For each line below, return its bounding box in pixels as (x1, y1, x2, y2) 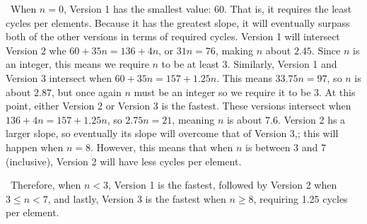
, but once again (51, 84, 122, 99)
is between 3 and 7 (245, 139, 326, 154)
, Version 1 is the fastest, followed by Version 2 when (107, 177, 337, 192)
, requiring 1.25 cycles (253, 191, 348, 206)
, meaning (172, 112, 215, 126)
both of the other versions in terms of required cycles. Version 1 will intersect (6, 29, 340, 44)
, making (215, 42, 254, 57)
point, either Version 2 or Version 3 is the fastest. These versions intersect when (6, 98, 351, 113)
